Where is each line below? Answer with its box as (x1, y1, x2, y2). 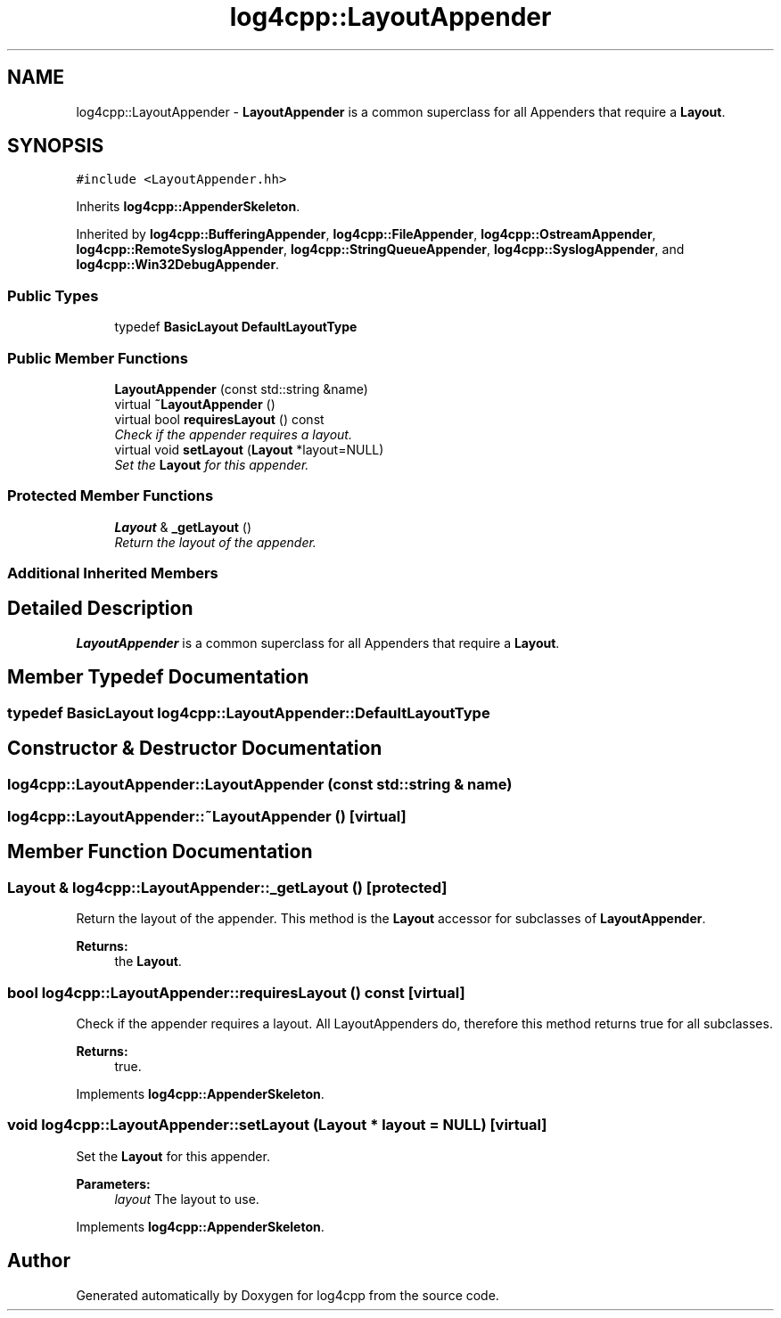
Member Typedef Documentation (7, 666, 309, 689)
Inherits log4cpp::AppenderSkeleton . (76, 199, 300, 215)
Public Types (7, 286, 99, 305)
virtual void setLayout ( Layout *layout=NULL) (114, 441, 384, 457)
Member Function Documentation (7, 840, 313, 864)
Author (7, 1249, 70, 1273)
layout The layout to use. (114, 1191, 259, 1207)
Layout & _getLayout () (114, 519, 252, 535)
